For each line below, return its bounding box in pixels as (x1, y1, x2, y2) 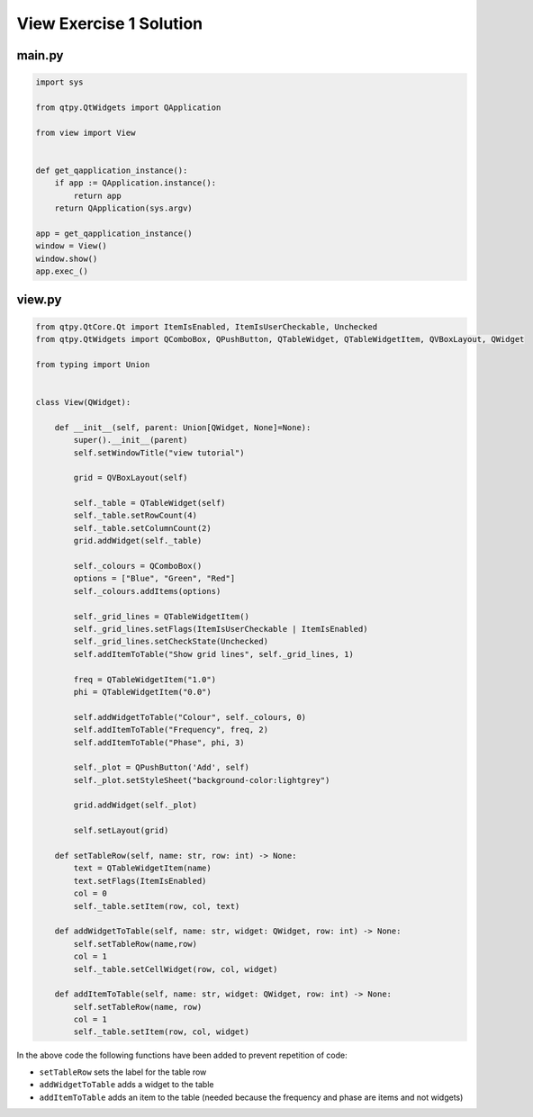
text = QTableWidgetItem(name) (73, 863, 212, 873)
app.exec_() (35, 266, 89, 276)
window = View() (35, 241, 108, 251)
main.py (16, 48, 64, 63)
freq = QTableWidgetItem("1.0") (73, 674, 216, 684)
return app (73, 190, 122, 201)
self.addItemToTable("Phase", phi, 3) (73, 737, 245, 747)
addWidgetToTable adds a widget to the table (39, 1079, 214, 1090)
